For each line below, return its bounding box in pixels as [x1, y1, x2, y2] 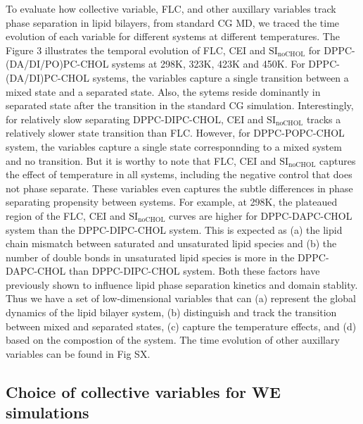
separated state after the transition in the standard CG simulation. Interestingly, [6, 98, 354, 113]
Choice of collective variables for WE [6, 380, 281, 402]
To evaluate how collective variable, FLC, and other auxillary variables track [6, 1, 336, 15]
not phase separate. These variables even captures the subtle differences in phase [6, 180, 353, 195]
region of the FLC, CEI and [6, 208, 126, 223]
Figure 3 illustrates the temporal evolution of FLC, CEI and [6, 42, 266, 57]
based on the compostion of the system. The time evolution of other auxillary [6, 332, 340, 347]
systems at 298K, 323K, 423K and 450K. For [112, 56, 305, 71]
